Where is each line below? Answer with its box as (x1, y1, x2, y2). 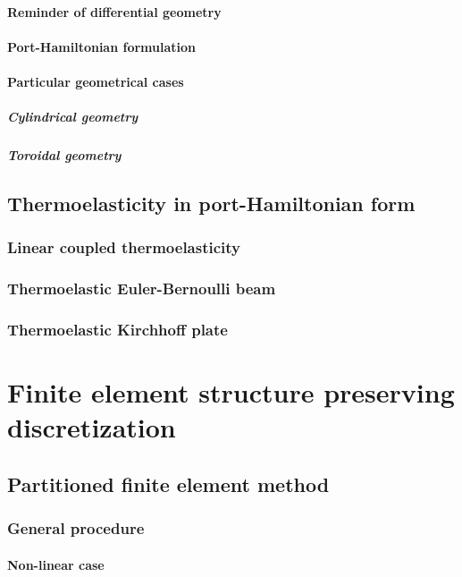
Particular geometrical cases (7, 72, 184, 90)
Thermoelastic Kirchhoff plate (7, 318, 228, 341)
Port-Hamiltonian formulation (7, 37, 197, 55)
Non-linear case (7, 555, 105, 573)
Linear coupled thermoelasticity (7, 236, 240, 259)
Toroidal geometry (7, 146, 122, 165)
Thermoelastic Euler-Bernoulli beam (7, 277, 276, 300)
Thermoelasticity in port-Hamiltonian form (7, 190, 416, 217)
